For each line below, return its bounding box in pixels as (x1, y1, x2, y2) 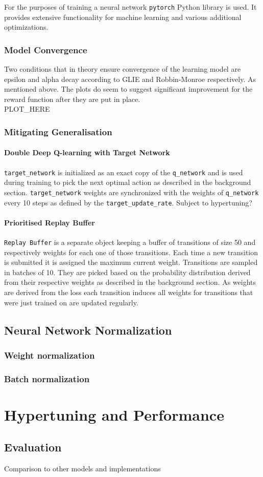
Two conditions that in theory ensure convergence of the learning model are (4, 64, 241, 74)
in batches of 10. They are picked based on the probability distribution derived (4, 266, 251, 277)
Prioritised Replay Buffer (4, 217, 95, 227)
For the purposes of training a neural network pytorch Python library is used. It (4, 2, 257, 12)
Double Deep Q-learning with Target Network (4, 147, 170, 158)
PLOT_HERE (4, 103, 50, 114)
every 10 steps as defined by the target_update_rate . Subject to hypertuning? (4, 197, 252, 208)
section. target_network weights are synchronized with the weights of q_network (4, 186, 259, 197)
